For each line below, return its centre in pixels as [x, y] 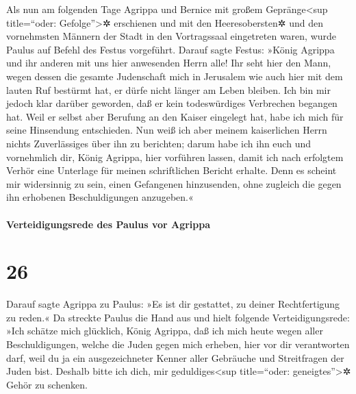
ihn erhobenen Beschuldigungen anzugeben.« [100, 197]
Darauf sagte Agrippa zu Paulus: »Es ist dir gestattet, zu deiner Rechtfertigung [173, 304]
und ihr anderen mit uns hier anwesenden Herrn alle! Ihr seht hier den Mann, [169, 63]
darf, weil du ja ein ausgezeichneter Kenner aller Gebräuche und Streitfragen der [175, 357]
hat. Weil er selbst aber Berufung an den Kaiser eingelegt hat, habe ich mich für [175, 116]
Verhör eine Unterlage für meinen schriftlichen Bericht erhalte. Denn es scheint [171, 170]
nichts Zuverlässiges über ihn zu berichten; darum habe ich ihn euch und [158, 143]
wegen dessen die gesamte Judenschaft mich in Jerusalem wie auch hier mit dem [175, 76]
